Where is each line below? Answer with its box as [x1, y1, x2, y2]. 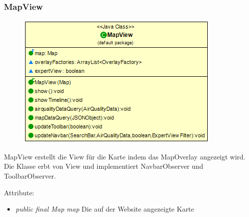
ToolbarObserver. [4, 171, 56, 181]
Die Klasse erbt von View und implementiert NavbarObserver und [4, 161, 203, 171]
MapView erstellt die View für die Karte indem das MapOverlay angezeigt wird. [4, 151, 246, 161]
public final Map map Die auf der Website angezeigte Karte [15, 204, 194, 214]
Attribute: [4, 187, 34, 197]
